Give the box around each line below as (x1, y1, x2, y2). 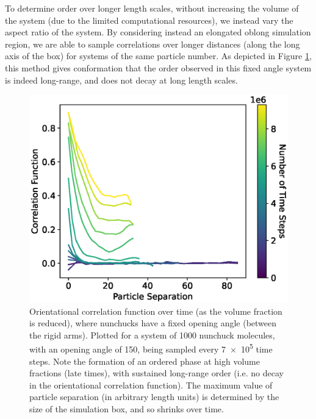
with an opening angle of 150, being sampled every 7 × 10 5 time (29, 341, 273, 355)
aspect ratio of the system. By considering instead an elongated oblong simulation (5, 26, 311, 38)
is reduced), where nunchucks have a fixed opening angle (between (29, 317, 277, 329)
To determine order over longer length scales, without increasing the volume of (5, 2, 299, 14)
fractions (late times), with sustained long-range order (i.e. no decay (29, 367, 284, 379)
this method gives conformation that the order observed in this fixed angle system (5, 61, 312, 74)
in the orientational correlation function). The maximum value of (29, 378, 273, 391)
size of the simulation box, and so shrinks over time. (29, 402, 224, 415)
